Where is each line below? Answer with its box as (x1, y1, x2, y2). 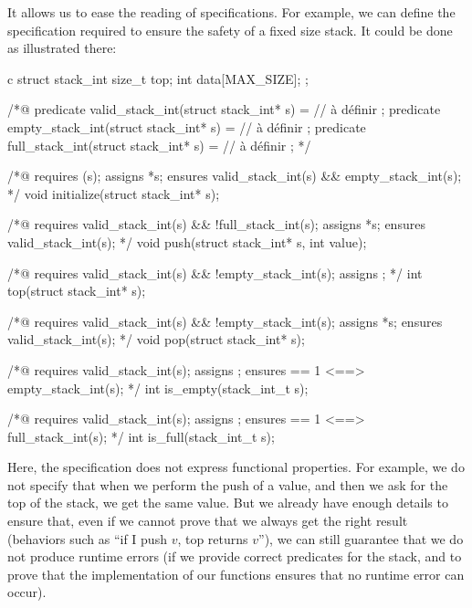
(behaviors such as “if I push (7, 529, 167, 548)
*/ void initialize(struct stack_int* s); (7, 183, 220, 203)
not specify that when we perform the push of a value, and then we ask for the (7, 475, 448, 494)
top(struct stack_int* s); (7, 281, 146, 300)
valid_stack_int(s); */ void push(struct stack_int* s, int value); (7, 232, 367, 251)
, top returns (177, 529, 248, 548)
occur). (7, 582, 47, 602)
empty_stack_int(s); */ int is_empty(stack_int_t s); (7, 378, 309, 397)
